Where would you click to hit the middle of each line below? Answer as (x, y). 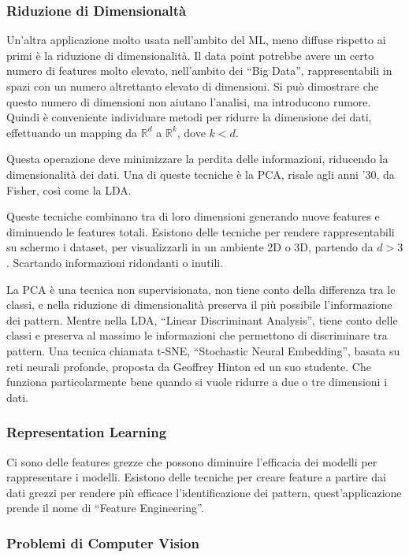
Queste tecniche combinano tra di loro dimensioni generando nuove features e (193, 216)
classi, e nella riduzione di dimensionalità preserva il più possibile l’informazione (199, 304)
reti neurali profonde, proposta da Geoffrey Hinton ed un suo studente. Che (189, 366)
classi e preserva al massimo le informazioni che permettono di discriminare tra (197, 335)
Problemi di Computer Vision (103, 542)
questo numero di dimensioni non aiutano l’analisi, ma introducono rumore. (189, 101)
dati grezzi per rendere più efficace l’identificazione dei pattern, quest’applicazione (204, 492)
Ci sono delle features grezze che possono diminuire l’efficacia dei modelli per (192, 461)
